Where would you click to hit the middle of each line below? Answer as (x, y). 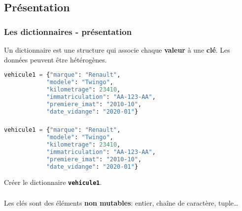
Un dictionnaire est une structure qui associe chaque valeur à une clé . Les (117, 50)
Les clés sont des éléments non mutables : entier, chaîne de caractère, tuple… (121, 203)
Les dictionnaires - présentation (68, 31)
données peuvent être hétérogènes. (55, 59)
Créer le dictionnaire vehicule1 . (53, 182)
